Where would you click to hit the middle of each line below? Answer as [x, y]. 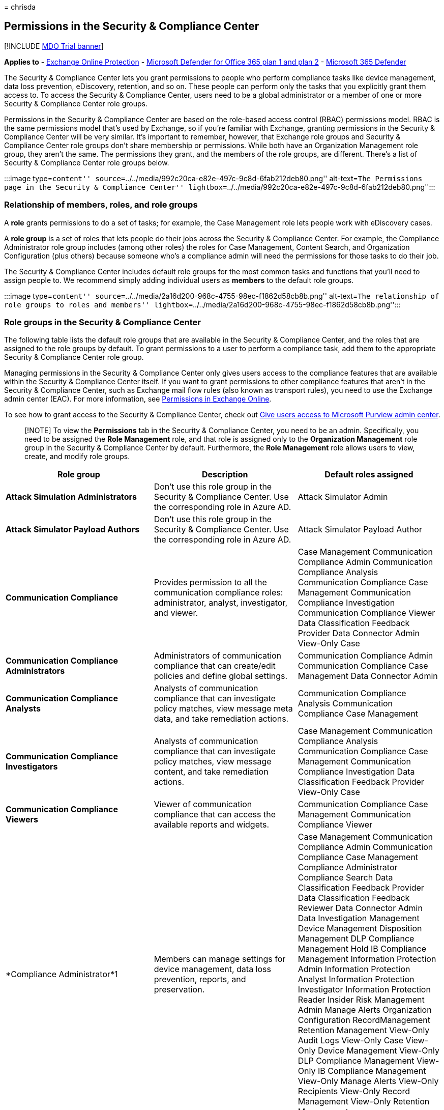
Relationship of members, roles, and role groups [101, 205]
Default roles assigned [369, 475]
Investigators [32, 767]
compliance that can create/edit [215, 666]
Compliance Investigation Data [356, 772]
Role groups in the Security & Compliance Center [102, 322]
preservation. [179, 990]
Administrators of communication [218, 656]
